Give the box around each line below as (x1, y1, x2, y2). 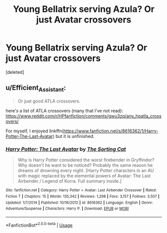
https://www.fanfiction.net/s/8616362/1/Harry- (63, 128, 159, 134)
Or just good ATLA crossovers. (17, 98, 81, 104)
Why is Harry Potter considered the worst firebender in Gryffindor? (17, 157, 155, 163)
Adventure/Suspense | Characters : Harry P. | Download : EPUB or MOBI (5, 206, 129, 211)
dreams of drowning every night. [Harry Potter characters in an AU (17, 168, 154, 174)
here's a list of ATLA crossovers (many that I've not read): (5, 108, 123, 114)
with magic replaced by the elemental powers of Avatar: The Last (17, 173, 151, 179)
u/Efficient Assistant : (5, 84, 66, 93)
